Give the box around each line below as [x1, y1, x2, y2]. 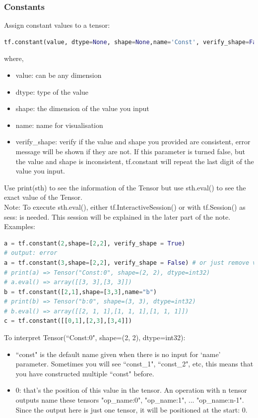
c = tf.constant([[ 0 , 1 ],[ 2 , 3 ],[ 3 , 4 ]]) [4, 317, 132, 325]
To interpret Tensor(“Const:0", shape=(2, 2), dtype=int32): [4, 332, 186, 343]
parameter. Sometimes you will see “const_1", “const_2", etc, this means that [15, 358, 254, 369]
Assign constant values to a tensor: [4, 20, 110, 30]
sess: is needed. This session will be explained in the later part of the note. [4, 211, 231, 222]
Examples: [4, 221, 35, 232]
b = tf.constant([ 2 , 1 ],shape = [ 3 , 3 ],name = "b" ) [4, 288, 157, 296]
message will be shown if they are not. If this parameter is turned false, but [15, 146, 246, 156]
